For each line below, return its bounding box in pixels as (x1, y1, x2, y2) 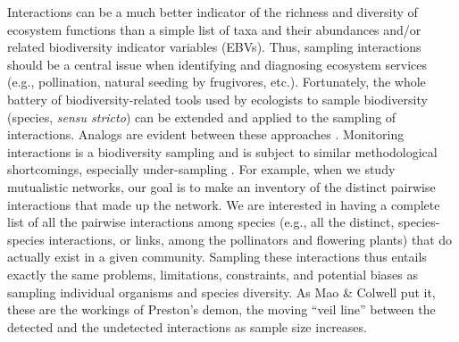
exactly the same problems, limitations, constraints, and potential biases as (7, 264, 418, 283)
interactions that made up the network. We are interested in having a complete (7, 195, 440, 213)
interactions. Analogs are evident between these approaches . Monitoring (7, 125, 405, 144)
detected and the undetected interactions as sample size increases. (7, 317, 367, 336)
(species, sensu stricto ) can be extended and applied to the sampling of (7, 107, 396, 126)
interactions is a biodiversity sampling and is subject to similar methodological (7, 142, 438, 161)
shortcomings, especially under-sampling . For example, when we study (7, 160, 396, 179)
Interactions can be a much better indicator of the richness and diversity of (7, 3, 418, 21)
